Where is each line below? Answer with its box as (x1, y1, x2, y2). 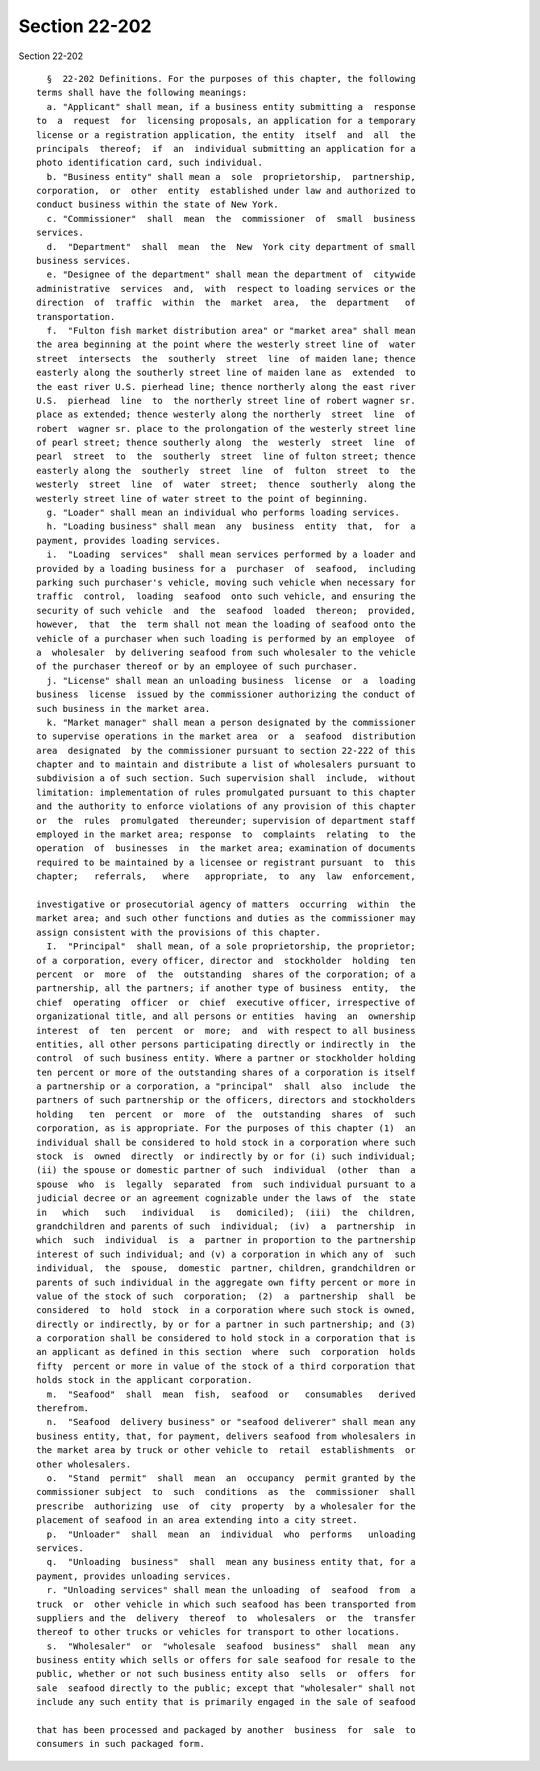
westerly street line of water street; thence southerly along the (36, 479, 416, 490)
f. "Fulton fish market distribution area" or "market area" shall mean (46, 325, 416, 336)
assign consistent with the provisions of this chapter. (36, 926, 322, 938)
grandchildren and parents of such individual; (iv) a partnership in (36, 1220, 416, 1232)
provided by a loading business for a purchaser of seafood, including (36, 563, 416, 574)
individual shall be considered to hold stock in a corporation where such (36, 1136, 416, 1148)
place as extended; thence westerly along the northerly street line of (36, 409, 416, 420)
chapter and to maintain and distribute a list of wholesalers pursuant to (36, 759, 416, 770)
